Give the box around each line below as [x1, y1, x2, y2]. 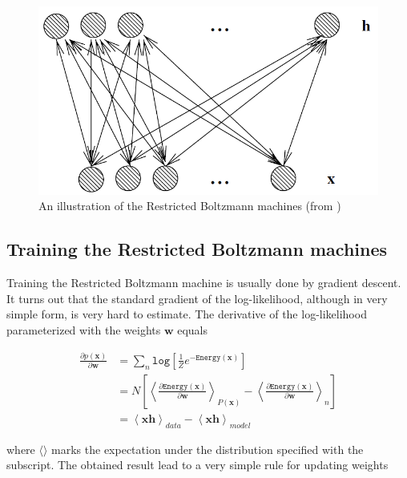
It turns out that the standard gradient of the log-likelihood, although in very [6, 290, 388, 306]
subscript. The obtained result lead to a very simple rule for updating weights [6, 456, 389, 473]
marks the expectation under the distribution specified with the [51, 440, 364, 457]
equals [177, 321, 208, 338]
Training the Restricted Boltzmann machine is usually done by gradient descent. [6, 274, 401, 291]
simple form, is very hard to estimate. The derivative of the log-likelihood [6, 306, 367, 322]
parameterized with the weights [6, 321, 161, 338]
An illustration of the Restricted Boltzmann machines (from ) [38, 197, 341, 214]
